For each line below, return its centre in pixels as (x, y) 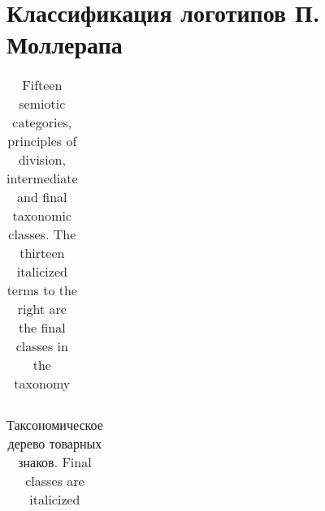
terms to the (42, 290)
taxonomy (42, 384)
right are (42, 309)
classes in (42, 346)
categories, (42, 122)
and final (42, 197)
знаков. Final (55, 462)
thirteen (42, 253)
